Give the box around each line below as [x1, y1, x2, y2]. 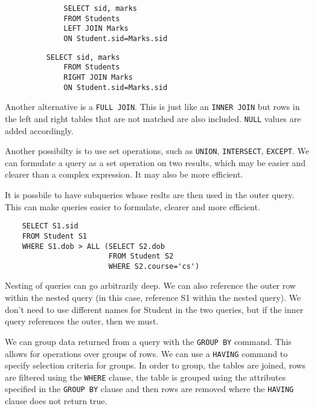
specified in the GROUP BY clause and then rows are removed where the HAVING [5, 382, 294, 395]
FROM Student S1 [22, 231, 88, 240]
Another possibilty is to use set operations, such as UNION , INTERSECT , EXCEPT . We [5, 144, 309, 157]
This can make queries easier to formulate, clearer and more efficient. [5, 200, 260, 213]
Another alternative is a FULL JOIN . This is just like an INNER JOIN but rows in [5, 100, 300, 113]
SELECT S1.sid [22, 222, 78, 231]
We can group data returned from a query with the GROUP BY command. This [5, 335, 292, 347]
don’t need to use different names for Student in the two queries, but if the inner [5, 303, 304, 315]
